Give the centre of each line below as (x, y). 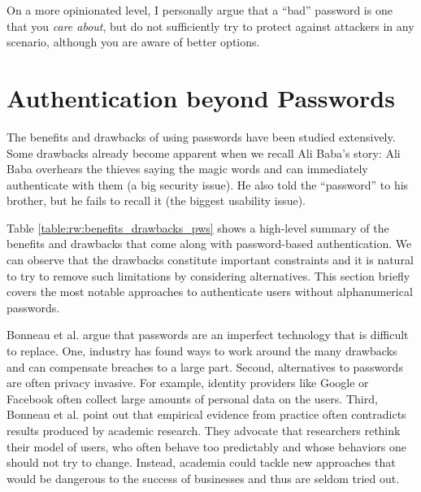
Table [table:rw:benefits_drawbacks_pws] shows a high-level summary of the (198, 227)
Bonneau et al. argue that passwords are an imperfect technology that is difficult (208, 335)
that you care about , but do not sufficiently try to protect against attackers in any (210, 26)
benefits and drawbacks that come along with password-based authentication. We (209, 244)
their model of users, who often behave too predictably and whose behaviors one (207, 446)
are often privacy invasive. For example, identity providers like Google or (188, 383)
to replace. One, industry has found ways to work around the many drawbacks (202, 351)
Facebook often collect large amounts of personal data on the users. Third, (192, 398)
